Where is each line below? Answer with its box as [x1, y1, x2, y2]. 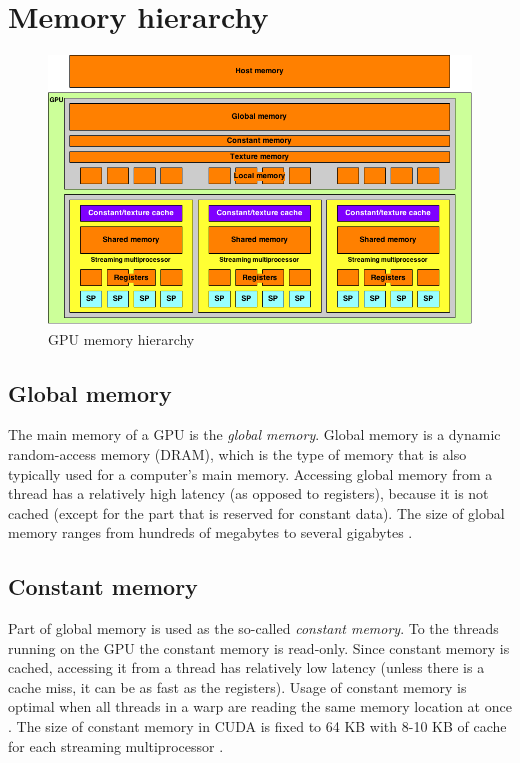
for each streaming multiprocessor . [8, 735, 224, 756]
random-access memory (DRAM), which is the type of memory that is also [8, 443, 467, 464]
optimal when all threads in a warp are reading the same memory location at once [8, 696, 512, 717]
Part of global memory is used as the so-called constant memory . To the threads [8, 618, 499, 639]
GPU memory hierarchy [48, 328, 195, 349]
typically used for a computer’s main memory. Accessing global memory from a [8, 463, 493, 484]
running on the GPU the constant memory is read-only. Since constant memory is [8, 637, 510, 658]
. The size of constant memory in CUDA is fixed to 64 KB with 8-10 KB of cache [8, 716, 507, 737]
